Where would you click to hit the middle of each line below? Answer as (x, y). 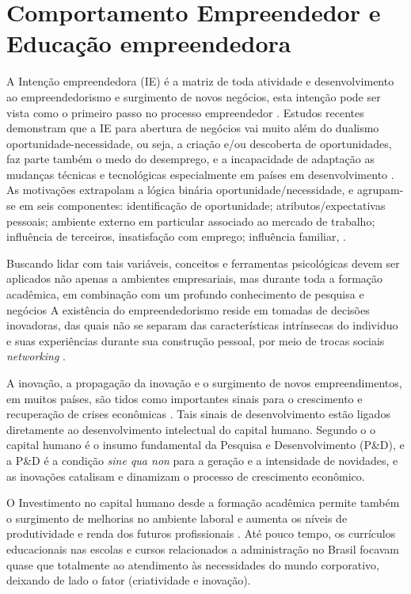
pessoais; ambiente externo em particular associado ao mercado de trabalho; (191, 221)
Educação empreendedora (149, 43)
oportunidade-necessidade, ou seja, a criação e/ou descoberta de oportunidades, (199, 143)
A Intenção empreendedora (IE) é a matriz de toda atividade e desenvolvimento (200, 81)
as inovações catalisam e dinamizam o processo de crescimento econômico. (186, 476)
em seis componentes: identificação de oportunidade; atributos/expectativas (202, 206)
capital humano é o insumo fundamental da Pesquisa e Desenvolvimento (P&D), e (205, 445)
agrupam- (380, 190)
